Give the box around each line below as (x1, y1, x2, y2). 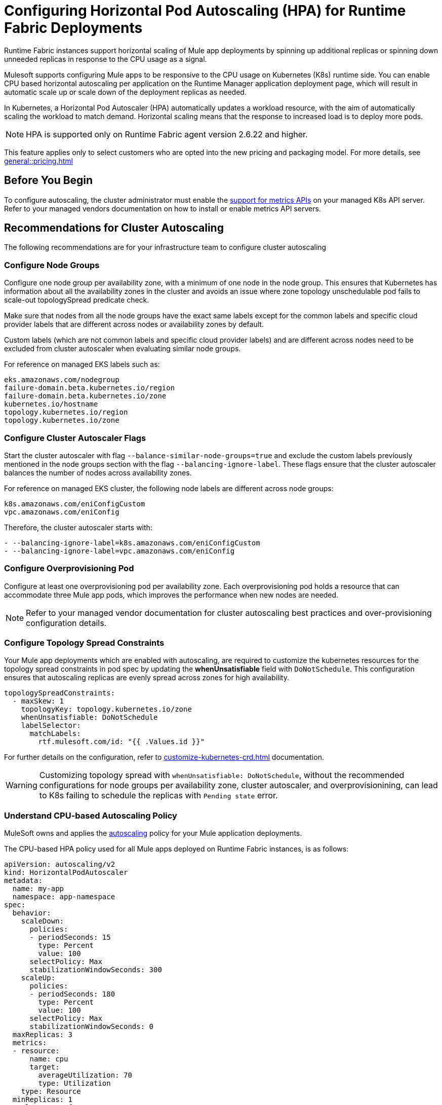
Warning (6, 780, 37, 791)
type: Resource (21, 1087, 81, 1096)
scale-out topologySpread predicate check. (4, 296, 149, 305)
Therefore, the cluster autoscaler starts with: (4, 523, 152, 532)
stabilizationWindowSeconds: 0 (29, 1022, 154, 1031)
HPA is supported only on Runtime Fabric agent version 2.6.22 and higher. (26, 129, 308, 139)
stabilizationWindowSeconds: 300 (29, 966, 162, 974)
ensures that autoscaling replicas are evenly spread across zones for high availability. (4, 673, 289, 682)
